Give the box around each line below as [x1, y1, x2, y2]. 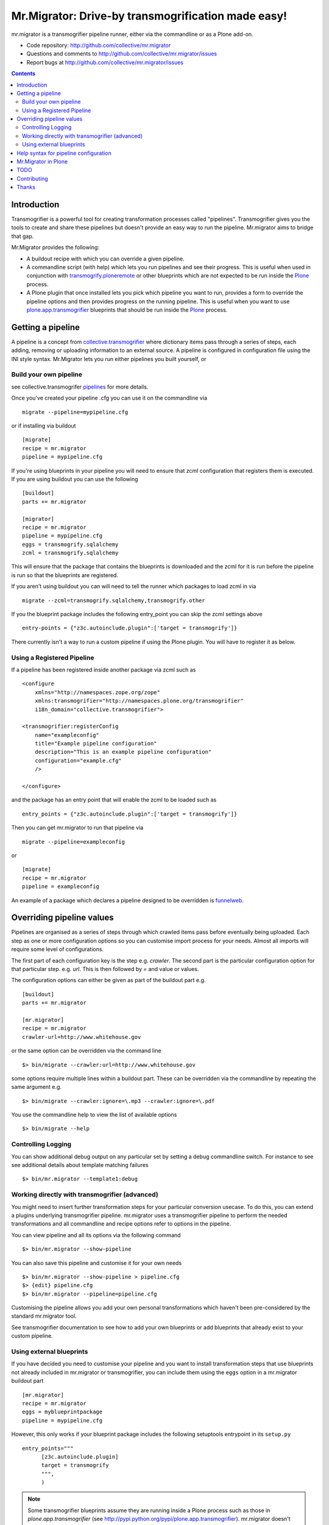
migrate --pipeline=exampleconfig [22, 838, 125, 845]
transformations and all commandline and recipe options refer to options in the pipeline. [11, 1220, 232, 1227]
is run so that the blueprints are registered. [11, 571, 119, 579]
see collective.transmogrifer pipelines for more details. [11, 383, 149, 390]
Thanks [16, 184, 36, 191]
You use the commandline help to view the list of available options [11, 1111, 177, 1119]
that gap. [11, 232, 34, 240]
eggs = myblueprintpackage [22, 1408, 103, 1415]
